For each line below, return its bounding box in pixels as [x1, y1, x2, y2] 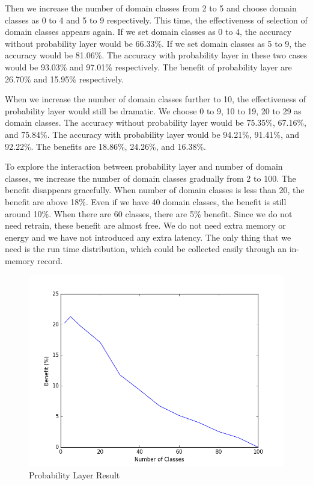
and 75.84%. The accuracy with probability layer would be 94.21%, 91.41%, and [5, 128, 300, 140]
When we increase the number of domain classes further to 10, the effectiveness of [5, 93, 306, 105]
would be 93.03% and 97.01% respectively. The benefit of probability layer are [5, 60, 292, 73]
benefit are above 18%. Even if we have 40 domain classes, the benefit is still [5, 195, 287, 208]
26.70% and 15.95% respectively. [5, 72, 124, 85]
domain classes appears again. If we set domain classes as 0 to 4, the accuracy [5, 25, 292, 38]
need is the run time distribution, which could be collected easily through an [5, 242, 287, 255]
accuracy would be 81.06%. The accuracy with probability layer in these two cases [5, 49, 308, 61]
